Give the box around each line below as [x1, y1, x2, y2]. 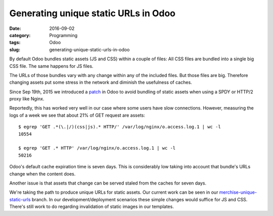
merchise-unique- [219, 189, 257, 195]
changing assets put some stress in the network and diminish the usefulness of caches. [9, 79, 192, 86]
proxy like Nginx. [9, 96, 44, 102]
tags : [9, 40, 21, 46]
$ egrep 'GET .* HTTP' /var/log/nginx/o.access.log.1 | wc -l [18, 145, 176, 151]
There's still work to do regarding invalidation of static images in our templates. [9, 203, 174, 210]
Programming [49, 32, 78, 38]
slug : [9, 46, 20, 53]
